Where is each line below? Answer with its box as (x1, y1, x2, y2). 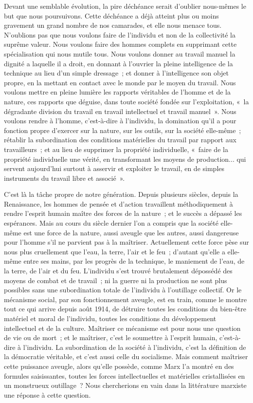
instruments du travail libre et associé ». (4, 173, 125, 183)
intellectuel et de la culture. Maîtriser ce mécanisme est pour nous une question (4, 323, 241, 333)
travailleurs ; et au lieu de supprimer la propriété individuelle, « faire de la (4, 144, 228, 154)
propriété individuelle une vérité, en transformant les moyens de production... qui (4, 154, 246, 164)
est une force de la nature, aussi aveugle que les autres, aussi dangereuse (23, 227, 239, 237)
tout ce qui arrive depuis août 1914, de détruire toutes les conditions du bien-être (4, 304, 246, 314)
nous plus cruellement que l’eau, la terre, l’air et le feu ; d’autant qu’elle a (4, 246, 225, 256)
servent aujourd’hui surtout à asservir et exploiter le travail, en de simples (4, 163, 225, 173)
